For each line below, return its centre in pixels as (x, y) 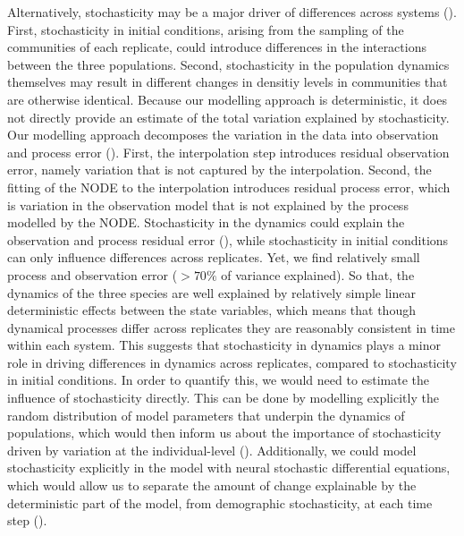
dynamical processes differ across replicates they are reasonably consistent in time (231, 327)
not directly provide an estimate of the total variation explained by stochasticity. (228, 117)
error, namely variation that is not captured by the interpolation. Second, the (219, 170)
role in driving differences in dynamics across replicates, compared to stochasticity (232, 362)
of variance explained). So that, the (318, 274)
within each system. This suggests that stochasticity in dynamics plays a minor (224, 345)
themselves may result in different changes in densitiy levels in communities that (228, 82)
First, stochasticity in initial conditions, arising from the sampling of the (206, 29)
